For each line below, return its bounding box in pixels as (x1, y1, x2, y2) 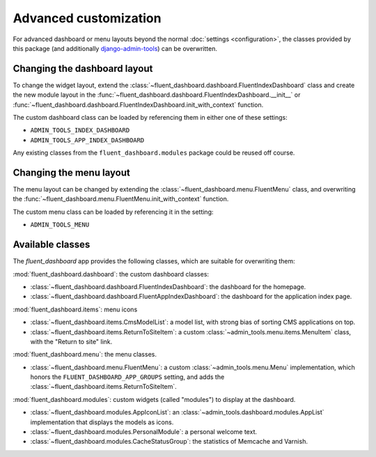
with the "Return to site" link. (30, 337, 113, 346)
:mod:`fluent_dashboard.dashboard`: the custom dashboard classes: (13, 270, 209, 278)
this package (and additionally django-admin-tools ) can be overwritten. (13, 44, 217, 52)
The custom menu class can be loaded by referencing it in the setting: (13, 208, 214, 216)
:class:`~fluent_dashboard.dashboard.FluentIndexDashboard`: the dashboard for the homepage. (30, 282, 306, 291)
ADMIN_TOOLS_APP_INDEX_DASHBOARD (30, 136, 145, 144)
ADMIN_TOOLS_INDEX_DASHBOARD (30, 126, 130, 134)
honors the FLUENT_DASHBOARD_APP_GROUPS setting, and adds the (30, 373, 225, 381)
